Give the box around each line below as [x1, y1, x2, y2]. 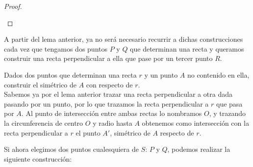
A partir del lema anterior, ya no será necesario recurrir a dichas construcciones [4, 34, 243, 44]
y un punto [144, 69, 178, 80]
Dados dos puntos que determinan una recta [4, 69, 137, 80]
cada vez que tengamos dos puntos [4, 43, 107, 54]
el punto [76, 127, 101, 138]
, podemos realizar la [167, 144, 230, 154]
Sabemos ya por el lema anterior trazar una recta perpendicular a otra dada [4, 89, 232, 99]
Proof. [4, 1, 22, 11]
